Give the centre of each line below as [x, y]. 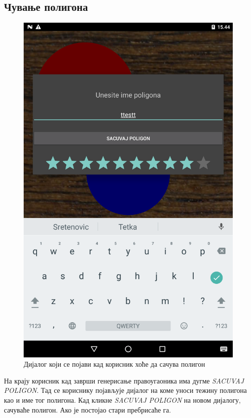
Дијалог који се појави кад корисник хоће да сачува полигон [114, 364]
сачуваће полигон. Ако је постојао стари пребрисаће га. [88, 409]
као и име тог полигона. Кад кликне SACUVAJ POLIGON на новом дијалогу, [123, 400]
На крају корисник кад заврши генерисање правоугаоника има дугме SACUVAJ [124, 380]
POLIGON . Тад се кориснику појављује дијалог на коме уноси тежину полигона [125, 390]
